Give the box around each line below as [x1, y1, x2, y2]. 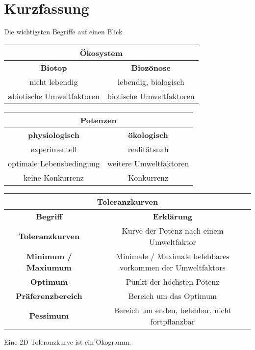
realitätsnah [127, 143, 169, 155]
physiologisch [28, 129, 79, 140]
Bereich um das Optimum [128, 290, 217, 301]
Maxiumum [26, 261, 72, 273]
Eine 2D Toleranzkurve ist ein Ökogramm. [4, 336, 131, 347]
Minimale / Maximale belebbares [116, 250, 229, 262]
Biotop [40, 61, 67, 73]
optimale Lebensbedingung [8, 157, 100, 169]
